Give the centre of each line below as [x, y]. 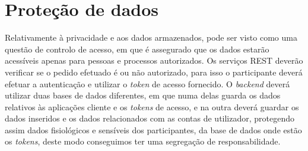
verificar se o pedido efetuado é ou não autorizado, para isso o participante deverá [154, 72]
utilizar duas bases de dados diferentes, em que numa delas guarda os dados [143, 95]
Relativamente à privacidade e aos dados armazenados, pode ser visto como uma [151, 37]
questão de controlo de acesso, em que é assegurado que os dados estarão [137, 49]
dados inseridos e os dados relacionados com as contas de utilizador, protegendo [150, 118]
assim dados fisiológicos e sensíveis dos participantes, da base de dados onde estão [153, 129]
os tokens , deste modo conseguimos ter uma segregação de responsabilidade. [143, 141]
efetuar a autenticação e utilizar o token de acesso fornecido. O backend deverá [147, 83]
